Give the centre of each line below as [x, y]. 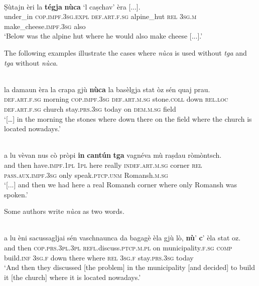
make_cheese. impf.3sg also [45, 26]
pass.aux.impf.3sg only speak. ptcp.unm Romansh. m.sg [86, 175]
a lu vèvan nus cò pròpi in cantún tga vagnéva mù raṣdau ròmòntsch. [113, 155]
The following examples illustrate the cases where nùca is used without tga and [125, 52]
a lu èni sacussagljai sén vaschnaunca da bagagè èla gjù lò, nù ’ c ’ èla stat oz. [122, 238]
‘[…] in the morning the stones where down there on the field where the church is [128, 118]
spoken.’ [16, 194]
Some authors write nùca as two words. [64, 211]
